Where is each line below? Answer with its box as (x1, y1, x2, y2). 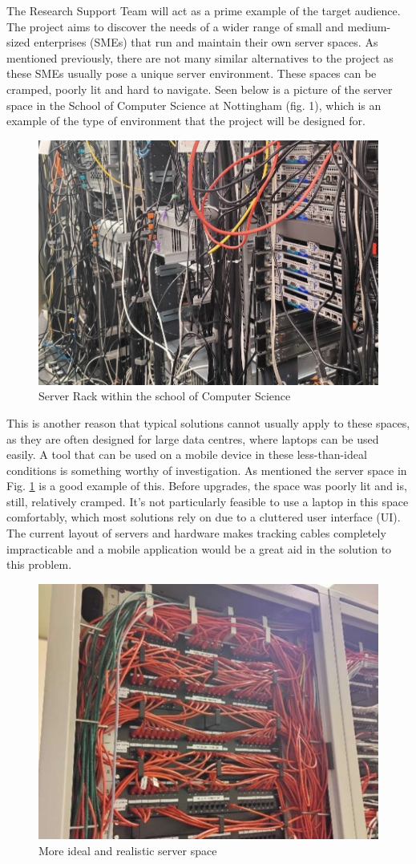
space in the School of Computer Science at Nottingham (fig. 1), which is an (6, 96, 382, 113)
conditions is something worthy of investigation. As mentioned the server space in (6, 461, 407, 478)
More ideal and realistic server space (38, 842, 217, 858)
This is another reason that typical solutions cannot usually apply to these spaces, (6, 414, 410, 431)
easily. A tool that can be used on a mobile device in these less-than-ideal (6, 446, 367, 463)
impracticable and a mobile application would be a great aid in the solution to (6, 540, 392, 557)
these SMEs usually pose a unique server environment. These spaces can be (6, 65, 377, 82)
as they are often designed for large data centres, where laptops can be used (6, 430, 379, 447)
